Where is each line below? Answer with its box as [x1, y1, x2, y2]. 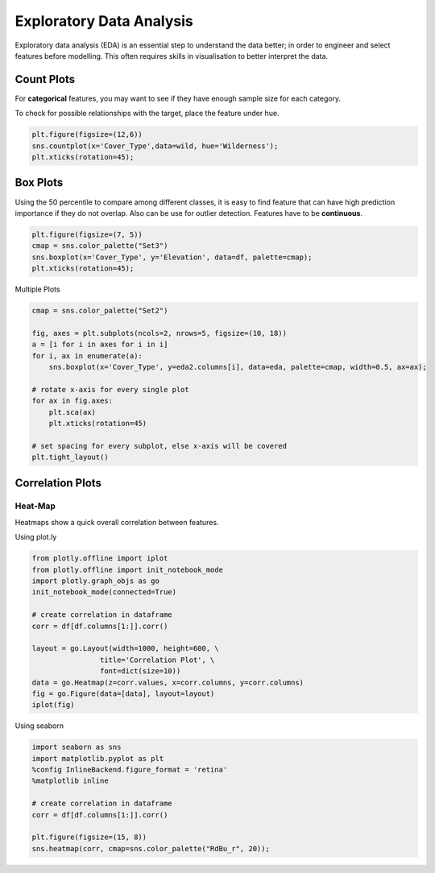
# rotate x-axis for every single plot [31, 385, 189, 394]
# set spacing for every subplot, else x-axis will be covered [31, 441, 288, 450]
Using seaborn [14, 721, 64, 730]
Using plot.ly [14, 532, 57, 542]
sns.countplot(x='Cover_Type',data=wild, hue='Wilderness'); [31, 141, 279, 151]
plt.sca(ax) [48, 408, 97, 416]
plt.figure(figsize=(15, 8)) [31, 833, 147, 842]
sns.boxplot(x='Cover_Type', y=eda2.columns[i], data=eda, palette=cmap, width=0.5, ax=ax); [48, 362, 427, 371]
